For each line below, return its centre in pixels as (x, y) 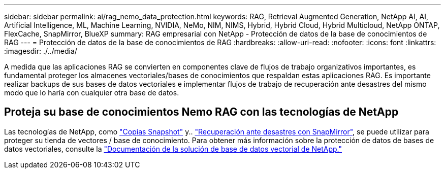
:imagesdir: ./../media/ (41, 51)
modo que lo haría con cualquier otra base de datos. (92, 93)
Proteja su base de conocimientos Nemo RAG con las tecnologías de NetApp (201, 112)
